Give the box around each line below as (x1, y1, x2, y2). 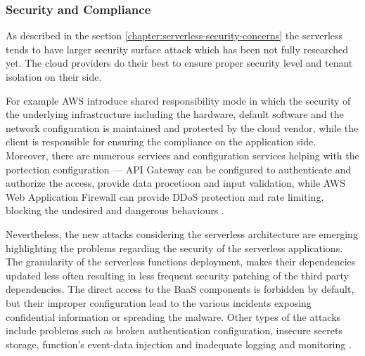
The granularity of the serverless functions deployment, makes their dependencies (6, 254, 356, 269)
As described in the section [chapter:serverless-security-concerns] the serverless (6, 28, 343, 43)
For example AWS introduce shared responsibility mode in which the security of (6, 93, 351, 107)
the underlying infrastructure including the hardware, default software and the (6, 107, 344, 121)
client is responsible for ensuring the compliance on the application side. (6, 134, 316, 149)
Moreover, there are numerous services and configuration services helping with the (6, 147, 359, 162)
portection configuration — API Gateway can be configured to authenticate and (6, 161, 352, 176)
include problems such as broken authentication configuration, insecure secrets (6, 323, 342, 338)
